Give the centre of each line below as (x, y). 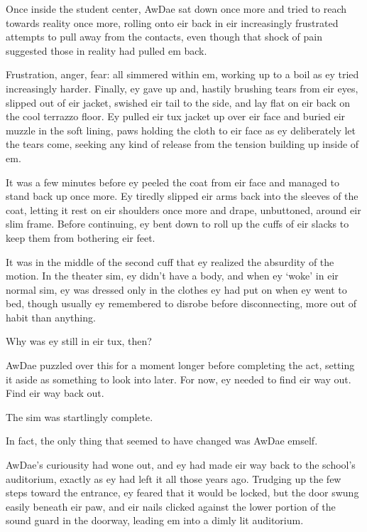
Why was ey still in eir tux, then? (79, 341)
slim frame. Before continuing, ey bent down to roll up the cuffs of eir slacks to (177, 224)
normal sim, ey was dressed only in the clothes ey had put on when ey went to (176, 289)
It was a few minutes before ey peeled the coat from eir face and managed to (172, 182)
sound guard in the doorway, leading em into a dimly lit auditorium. (155, 520)
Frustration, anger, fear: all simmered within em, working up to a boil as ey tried (182, 74)
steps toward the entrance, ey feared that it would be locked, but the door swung (182, 493)
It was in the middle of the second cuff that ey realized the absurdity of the (170, 261)
